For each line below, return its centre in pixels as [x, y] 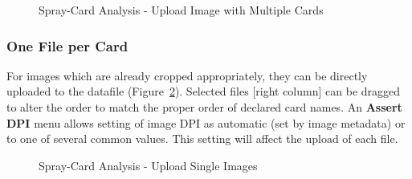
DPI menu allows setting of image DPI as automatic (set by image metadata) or [206, 122]
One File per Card [67, 45]
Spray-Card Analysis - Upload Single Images [148, 165]
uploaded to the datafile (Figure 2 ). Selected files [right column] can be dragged [204, 91]
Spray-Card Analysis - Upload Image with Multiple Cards [181, 10]
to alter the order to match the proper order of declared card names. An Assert [204, 107]
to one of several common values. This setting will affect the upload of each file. [202, 138]
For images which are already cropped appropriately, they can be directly [187, 75]
